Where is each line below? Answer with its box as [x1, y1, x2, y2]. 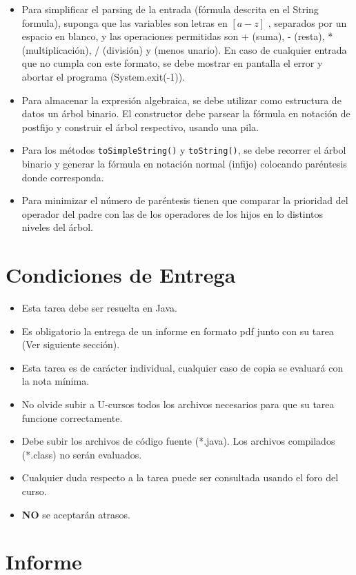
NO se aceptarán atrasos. [21, 507, 131, 521]
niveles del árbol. [21, 220, 93, 234]
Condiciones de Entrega [6, 261, 236, 289]
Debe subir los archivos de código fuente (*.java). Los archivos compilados [21, 434, 335, 448]
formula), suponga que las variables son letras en [21, 15, 228, 30]
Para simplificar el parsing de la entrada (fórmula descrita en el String [21, 2, 319, 16]
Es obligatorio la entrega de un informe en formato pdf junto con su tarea [21, 323, 334, 338]
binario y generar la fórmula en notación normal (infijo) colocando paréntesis [21, 157, 347, 170]
